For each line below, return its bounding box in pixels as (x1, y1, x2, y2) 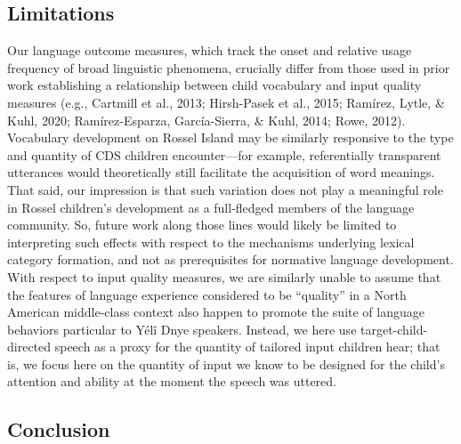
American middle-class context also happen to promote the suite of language (7, 303, 425, 321)
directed (7, 337, 52, 356)
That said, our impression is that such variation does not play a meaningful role (7, 180, 443, 198)
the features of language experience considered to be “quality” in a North (7, 285, 407, 303)
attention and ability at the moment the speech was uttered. (7, 372, 337, 391)
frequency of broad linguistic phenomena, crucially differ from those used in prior (7, 58, 450, 77)
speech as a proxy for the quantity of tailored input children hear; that (54, 337, 441, 356)
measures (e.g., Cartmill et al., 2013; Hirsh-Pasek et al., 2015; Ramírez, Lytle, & (7, 93, 445, 111)
